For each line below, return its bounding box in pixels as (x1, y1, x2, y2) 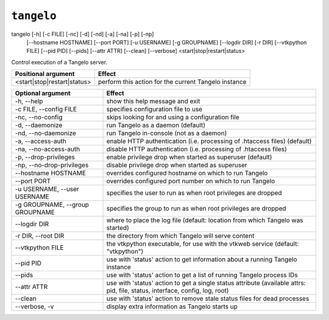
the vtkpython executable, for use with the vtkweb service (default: (106, 240, 299, 248)
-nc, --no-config (15, 113, 63, 122)
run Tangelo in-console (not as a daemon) (106, 129, 227, 137)
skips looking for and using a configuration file (106, 113, 240, 122)
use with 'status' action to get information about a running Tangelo (106, 256, 297, 264)
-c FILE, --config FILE (15, 105, 77, 114)
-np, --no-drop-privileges (15, 161, 89, 170)
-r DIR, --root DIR (15, 232, 65, 240)
